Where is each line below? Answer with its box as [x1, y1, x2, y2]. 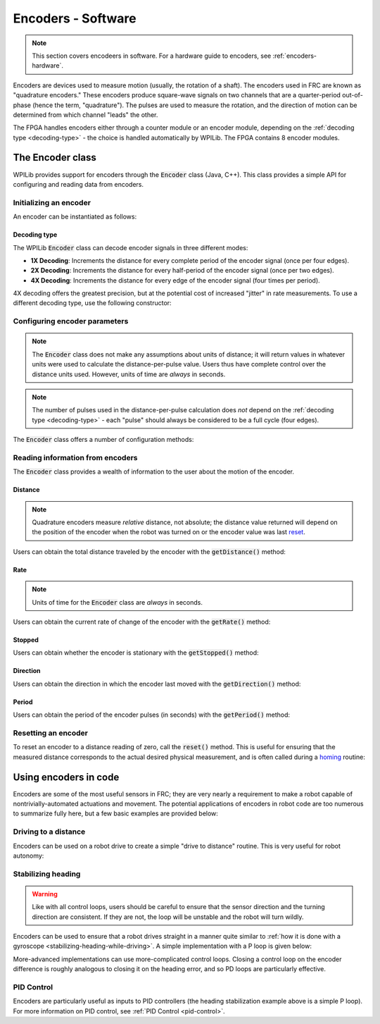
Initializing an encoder [13, 197, 91, 207]
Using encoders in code [13, 771, 120, 783]
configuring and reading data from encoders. [13, 180, 144, 188]
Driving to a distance [13, 827, 86, 837]
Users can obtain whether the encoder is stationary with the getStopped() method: [13, 648, 260, 657]
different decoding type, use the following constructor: [13, 299, 172, 307]
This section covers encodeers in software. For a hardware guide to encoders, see [32, 51, 272, 60]
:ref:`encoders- [272, 51, 317, 60]
